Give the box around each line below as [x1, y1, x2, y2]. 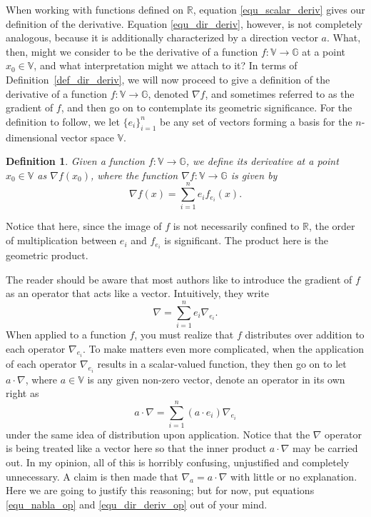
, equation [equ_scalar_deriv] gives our [193, 2, 365, 16]
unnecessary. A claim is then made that [6, 468, 178, 483]
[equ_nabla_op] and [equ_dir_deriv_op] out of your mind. [6, 496, 268, 511]
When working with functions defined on [6, 2, 184, 16]
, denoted [148, 86, 189, 101]
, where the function [90, 167, 178, 182]
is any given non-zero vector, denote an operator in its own [87, 371, 345, 386]
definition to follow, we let [6, 114, 120, 129]
